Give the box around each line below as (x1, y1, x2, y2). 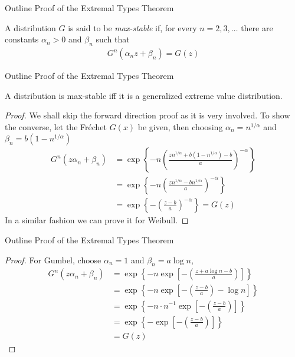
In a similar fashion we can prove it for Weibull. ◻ (5, 214, 189, 226)
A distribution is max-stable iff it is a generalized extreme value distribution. (5, 89, 283, 101)
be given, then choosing (137, 120, 223, 133)
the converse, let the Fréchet (5, 120, 107, 133)
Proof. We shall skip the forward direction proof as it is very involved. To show (5, 109, 290, 121)
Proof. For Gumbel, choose (5, 253, 101, 266)
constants (5, 33, 39, 45)
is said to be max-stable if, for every (68, 21, 197, 34)
